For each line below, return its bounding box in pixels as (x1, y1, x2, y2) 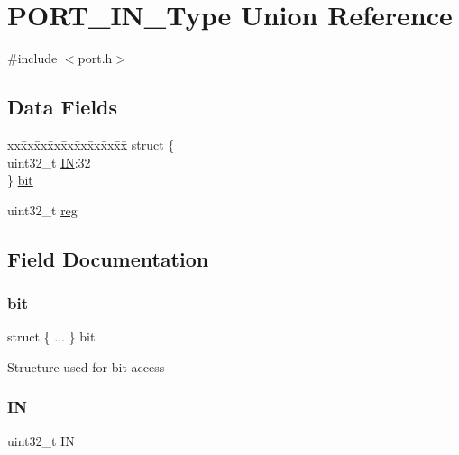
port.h (78, 49, 113, 68)
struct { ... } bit (7, 327, 96, 346)
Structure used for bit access (7, 357, 165, 376)
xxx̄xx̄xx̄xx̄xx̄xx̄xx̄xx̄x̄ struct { (7, 134, 175, 153)
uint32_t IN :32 (7, 152, 91, 171)
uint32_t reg (7, 200, 78, 219)
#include (7, 49, 58, 68)
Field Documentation (7, 244, 209, 272)
